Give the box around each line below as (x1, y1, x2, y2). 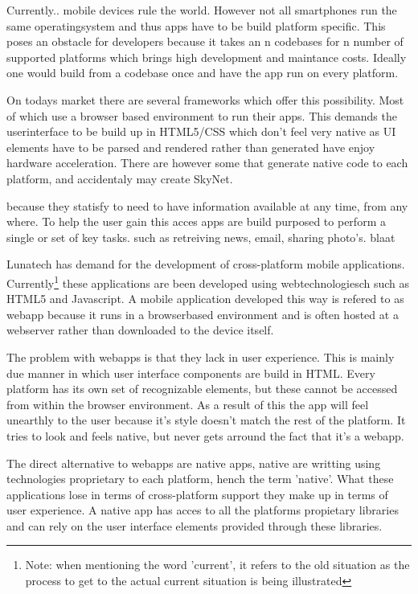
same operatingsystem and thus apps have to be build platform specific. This (6, 17, 386, 34)
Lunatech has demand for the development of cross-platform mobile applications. (6, 256, 405, 272)
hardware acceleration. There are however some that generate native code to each (6, 154, 408, 171)
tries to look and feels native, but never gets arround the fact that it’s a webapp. (6, 427, 404, 444)
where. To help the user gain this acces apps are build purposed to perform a (6, 213, 386, 230)
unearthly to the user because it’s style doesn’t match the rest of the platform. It (6, 412, 406, 428)
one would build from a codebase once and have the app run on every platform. (6, 64, 399, 81)
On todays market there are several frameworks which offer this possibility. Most (6, 91, 404, 108)
